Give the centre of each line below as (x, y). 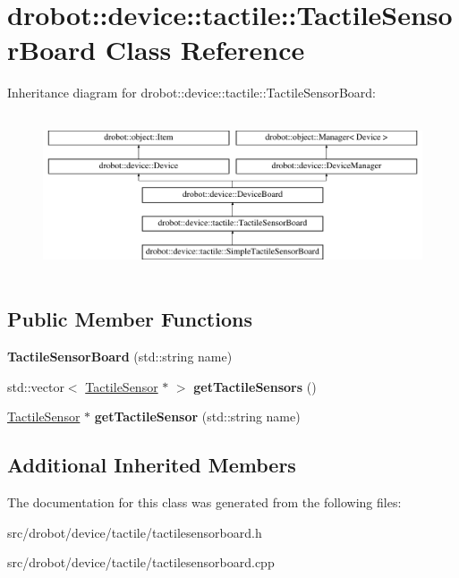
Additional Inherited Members (152, 465)
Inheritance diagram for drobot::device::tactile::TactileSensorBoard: (192, 93)
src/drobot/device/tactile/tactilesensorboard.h (135, 532)
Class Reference (205, 50)
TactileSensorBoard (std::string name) (120, 357)
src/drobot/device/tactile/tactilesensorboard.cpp (141, 562)
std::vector (36, 386)
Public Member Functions (130, 319)
